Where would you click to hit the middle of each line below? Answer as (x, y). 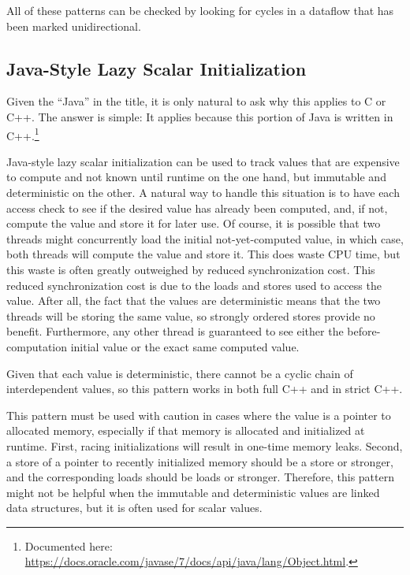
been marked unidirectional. (74, 26)
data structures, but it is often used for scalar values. (134, 508)
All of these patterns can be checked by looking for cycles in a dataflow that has (200, 10)
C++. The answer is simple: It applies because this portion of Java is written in (200, 116)
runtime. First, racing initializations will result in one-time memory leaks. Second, (205, 445)
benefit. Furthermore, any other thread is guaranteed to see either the (175, 331)
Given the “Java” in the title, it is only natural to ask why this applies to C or (196, 101)
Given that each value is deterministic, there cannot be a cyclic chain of (180, 373)
